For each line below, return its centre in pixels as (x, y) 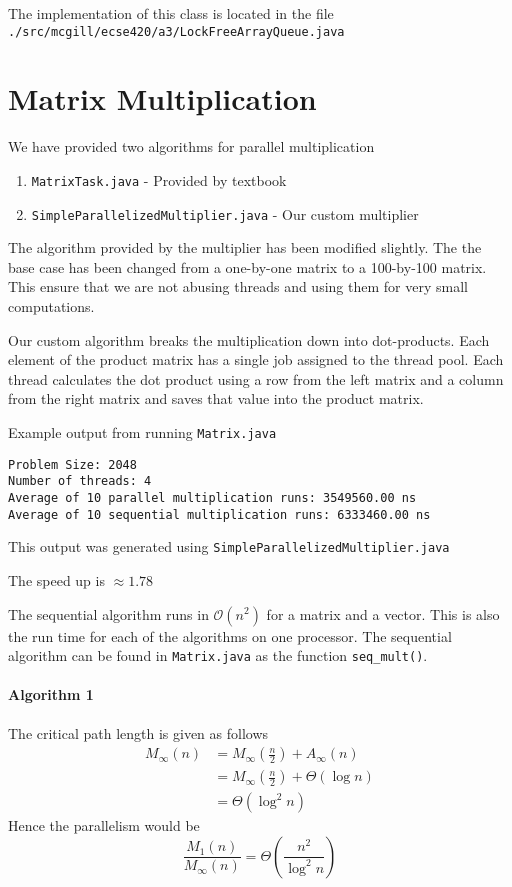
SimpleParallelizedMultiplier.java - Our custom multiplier (225, 213)
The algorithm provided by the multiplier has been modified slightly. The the (245, 247)
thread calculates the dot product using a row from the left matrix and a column (256, 378)
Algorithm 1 (51, 694)
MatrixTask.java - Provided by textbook (159, 179)
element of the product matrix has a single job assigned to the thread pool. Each (256, 359)
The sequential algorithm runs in (108, 613)
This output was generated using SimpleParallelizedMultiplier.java (229, 546)
